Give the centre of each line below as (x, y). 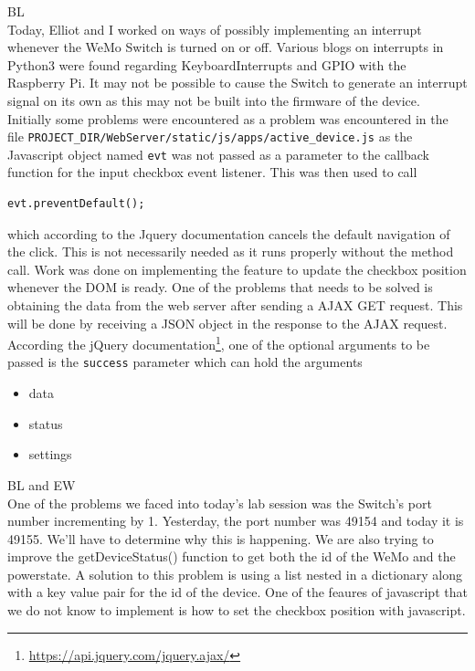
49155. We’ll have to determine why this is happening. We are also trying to (221, 538)
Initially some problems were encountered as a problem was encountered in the (228, 118)
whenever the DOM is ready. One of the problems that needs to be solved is (220, 287)
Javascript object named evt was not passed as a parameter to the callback (218, 154)
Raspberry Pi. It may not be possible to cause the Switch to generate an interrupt (237, 83)
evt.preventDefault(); (76, 204)
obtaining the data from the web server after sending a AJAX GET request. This (235, 305)
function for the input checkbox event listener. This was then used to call (212, 172)
